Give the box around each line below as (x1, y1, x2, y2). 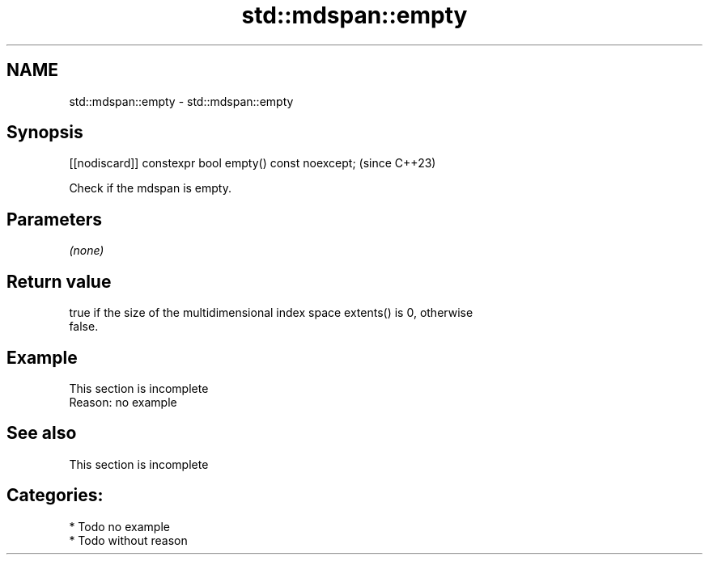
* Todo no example (69, 519, 170, 534)
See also (6, 423, 77, 444)
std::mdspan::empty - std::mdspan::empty (69, 94, 294, 108)
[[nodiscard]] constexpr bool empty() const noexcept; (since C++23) (69, 156, 436, 171)
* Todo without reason (69, 533, 188, 547)
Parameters (6, 209, 102, 230)
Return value (6, 271, 112, 292)
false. (69, 319, 99, 334)
